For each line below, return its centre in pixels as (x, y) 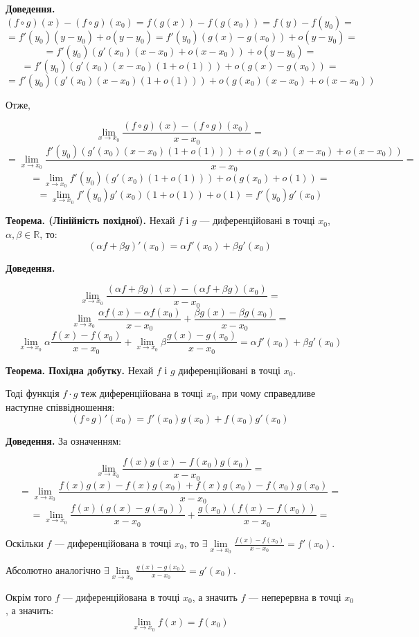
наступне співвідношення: (60, 406)
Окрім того (29, 597)
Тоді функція (33, 393)
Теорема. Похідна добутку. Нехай (80, 370)
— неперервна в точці (295, 597)
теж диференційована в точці (142, 393)
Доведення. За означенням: (64, 440)
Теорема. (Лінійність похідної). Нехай (90, 220)
